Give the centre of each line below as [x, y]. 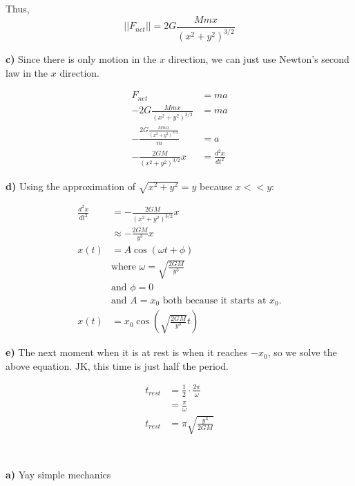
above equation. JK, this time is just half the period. [117, 365]
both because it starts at [214, 300]
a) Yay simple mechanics [58, 474]
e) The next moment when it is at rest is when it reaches [127, 352]
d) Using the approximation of [71, 186]
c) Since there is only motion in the [81, 59]
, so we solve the [302, 352]
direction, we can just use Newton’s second [259, 59]
